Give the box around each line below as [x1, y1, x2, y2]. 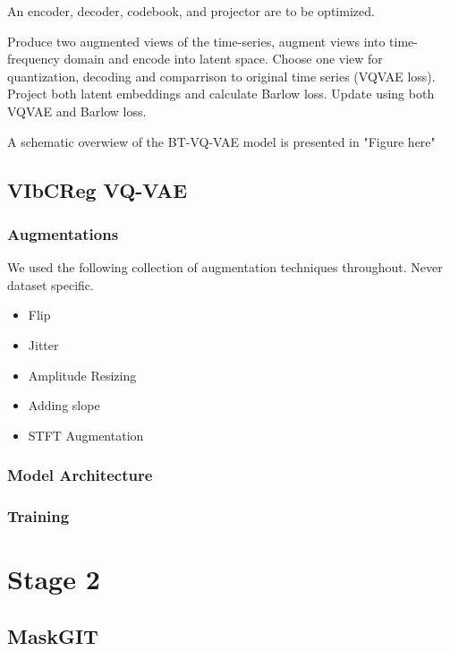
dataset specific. [7, 275, 94, 294]
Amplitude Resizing [28, 365, 137, 384]
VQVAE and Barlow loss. [7, 101, 147, 120]
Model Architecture [7, 464, 153, 486]
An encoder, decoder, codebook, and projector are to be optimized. [7, 2, 375, 20]
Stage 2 [7, 561, 100, 597]
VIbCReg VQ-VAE [7, 176, 188, 203]
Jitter [28, 335, 59, 354]
